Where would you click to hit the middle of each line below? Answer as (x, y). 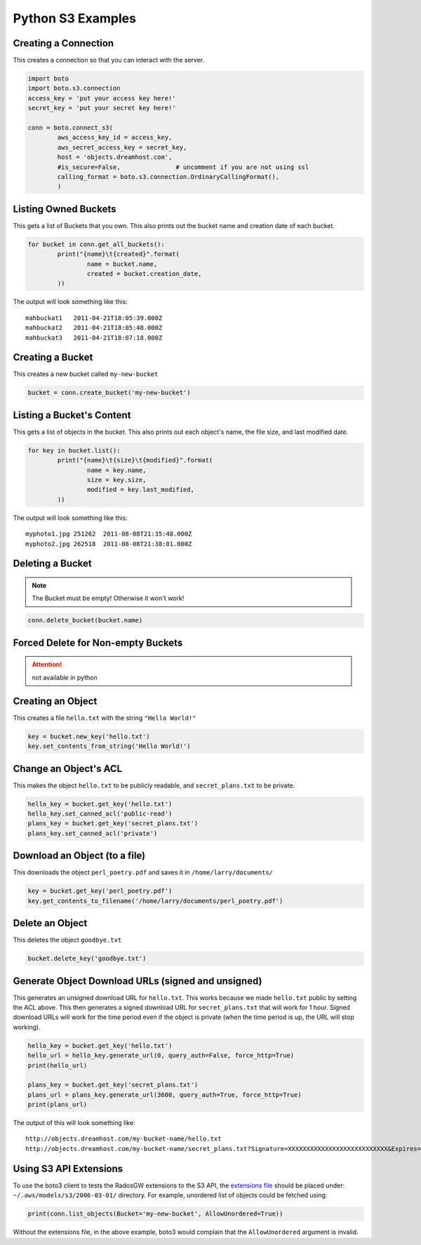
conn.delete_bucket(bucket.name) (85, 620)
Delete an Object (50, 923)
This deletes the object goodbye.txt (67, 940)
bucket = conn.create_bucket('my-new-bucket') (109, 393)
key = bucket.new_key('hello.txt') (89, 736)
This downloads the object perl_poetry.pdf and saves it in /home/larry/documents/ (143, 872)
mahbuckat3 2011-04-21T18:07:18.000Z (94, 338)
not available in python (65, 677)
